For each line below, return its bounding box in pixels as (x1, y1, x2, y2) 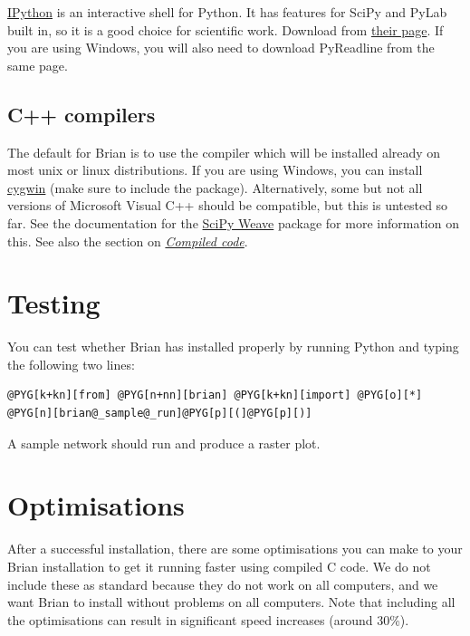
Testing (7, 284, 101, 322)
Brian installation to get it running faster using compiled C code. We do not (7, 556, 431, 575)
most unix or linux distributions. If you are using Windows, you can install (7, 160, 423, 179)
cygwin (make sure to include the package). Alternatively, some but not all (7, 178, 423, 197)
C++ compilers (7, 100, 156, 128)
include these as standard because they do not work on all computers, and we (7, 574, 438, 593)
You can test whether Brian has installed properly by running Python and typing (7, 337, 459, 356)
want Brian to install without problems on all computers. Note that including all (7, 593, 456, 612)
